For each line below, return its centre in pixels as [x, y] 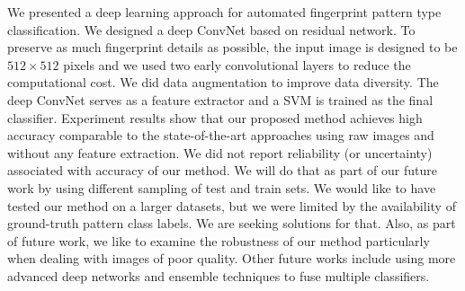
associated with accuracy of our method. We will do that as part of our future [223, 170]
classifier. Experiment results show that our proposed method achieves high [215, 117]
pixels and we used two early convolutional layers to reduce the [237, 64]
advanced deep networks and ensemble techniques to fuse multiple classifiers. [219, 275]
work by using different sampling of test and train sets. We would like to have [222, 187]
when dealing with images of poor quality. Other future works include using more [232, 258]
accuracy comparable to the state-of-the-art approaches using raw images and [221, 135]
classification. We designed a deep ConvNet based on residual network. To [211, 29]
